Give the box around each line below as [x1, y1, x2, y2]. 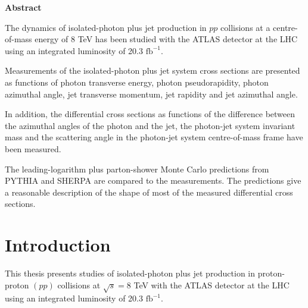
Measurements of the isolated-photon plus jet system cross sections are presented [5, 64, 300, 77]
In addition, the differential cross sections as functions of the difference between [5, 108, 295, 120]
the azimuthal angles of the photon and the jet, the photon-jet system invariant [5, 119, 295, 131]
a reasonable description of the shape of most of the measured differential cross [5, 186, 293, 198]
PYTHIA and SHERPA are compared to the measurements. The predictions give [5, 174, 301, 187]
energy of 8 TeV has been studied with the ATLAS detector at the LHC [35, 33, 298, 45]
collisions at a [220, 21, 270, 33]
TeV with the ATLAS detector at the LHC [133, 278, 290, 291]
